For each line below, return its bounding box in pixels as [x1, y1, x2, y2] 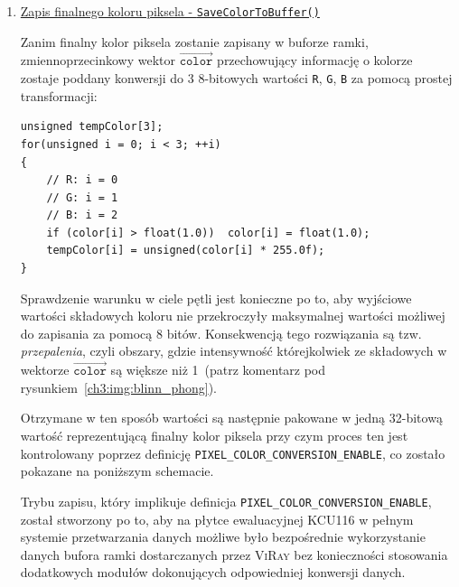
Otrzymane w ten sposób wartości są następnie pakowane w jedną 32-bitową [20, 408, 443, 427]
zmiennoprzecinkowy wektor [20, 51, 175, 70]
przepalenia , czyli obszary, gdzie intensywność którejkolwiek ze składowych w [20, 341, 447, 360]
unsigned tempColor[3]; [20, 120, 164, 134]
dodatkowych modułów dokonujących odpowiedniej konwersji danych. [20, 563, 406, 582]
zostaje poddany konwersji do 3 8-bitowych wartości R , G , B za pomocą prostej [20, 69, 453, 88]
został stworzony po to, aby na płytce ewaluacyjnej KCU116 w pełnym [20, 509, 414, 528]
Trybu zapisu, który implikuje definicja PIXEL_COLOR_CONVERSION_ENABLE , [20, 491, 432, 510]
